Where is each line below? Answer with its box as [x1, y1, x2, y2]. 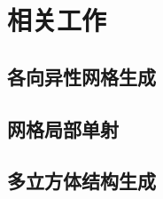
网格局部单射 [7, 115, 119, 142]
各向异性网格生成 [7, 62, 156, 90]
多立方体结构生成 [7, 167, 156, 195]
